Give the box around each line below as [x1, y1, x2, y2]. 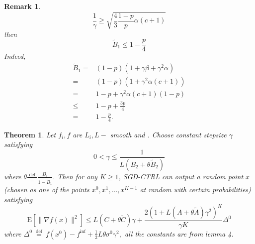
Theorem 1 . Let [4, 129, 56, 139]
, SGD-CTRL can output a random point [118, 171, 244, 181]
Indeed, [4, 51, 26, 61]
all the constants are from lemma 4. [124, 228, 234, 239]
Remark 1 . [4, 1, 41, 11]
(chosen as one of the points [4, 184, 89, 195]
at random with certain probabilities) [140, 184, 251, 195]
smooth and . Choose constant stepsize [110, 129, 227, 139]
